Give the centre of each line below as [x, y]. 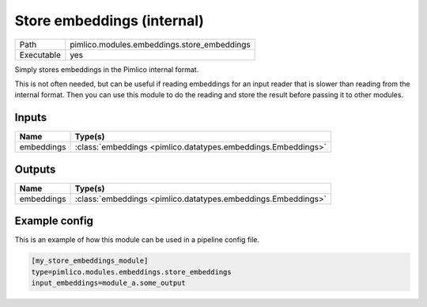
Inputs [31, 117]
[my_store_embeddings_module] [90, 261]
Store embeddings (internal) [110, 21]
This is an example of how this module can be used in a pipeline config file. [137, 240]
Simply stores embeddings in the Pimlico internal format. [107, 69]
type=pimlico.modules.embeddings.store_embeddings [132, 272]
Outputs [35, 169]
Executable [40, 55]
